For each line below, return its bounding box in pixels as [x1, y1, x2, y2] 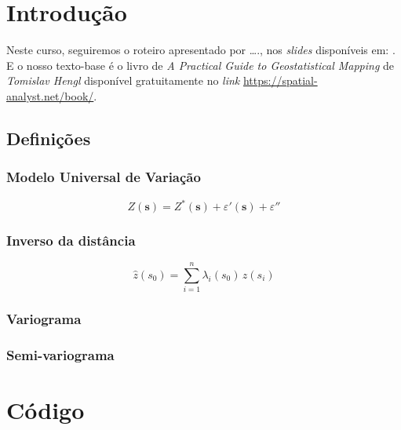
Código [6, 394, 85, 426]
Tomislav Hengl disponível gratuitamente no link [6, 72, 240, 89]
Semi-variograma [6, 345, 115, 365]
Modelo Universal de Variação [6, 167, 201, 187]
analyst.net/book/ [6, 87, 94, 104]
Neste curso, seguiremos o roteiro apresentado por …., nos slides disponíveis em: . [6, 42, 396, 58]
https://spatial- [242, 72, 318, 89]
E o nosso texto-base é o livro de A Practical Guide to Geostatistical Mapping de [6, 56, 395, 73]
